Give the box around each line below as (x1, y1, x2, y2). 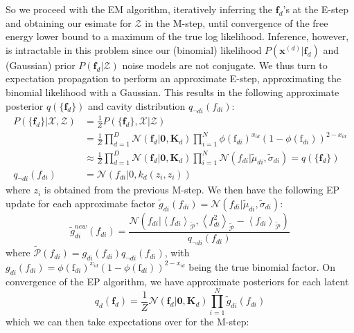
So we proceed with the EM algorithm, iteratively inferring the (6, 2, 273, 16)
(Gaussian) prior (6, 57, 76, 72)
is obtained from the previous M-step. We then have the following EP (44, 182, 339, 197)
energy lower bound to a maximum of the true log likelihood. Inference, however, (6, 29, 349, 44)
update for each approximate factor (6, 196, 156, 211)
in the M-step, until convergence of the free (145, 15, 328, 30)
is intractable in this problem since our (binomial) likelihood (6, 42, 262, 57)
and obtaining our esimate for (6, 15, 132, 30)
